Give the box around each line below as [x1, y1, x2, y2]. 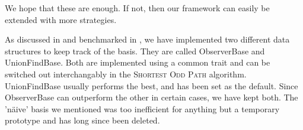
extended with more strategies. [5, 13, 117, 25]
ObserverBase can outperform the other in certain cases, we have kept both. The [5, 91, 298, 103]
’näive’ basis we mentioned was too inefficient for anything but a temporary [5, 102, 280, 115]
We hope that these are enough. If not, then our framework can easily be [5, 2, 270, 14]
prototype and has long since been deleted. [5, 114, 160, 126]
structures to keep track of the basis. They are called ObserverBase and [5, 44, 265, 57]
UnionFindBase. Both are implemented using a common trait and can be [5, 56, 270, 69]
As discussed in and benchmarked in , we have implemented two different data [5, 33, 290, 45]
